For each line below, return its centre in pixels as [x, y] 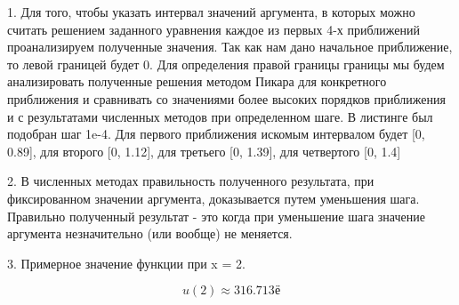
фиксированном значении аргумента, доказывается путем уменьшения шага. [213, 198]
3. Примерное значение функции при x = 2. [126, 263]
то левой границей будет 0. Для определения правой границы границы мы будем [226, 64]
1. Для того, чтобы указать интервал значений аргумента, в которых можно [211, 12]
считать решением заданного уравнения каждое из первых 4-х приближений [213, 29]
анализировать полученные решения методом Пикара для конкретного [197, 81]
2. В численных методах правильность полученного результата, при [191, 181]
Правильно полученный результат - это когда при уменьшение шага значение [216, 216]
